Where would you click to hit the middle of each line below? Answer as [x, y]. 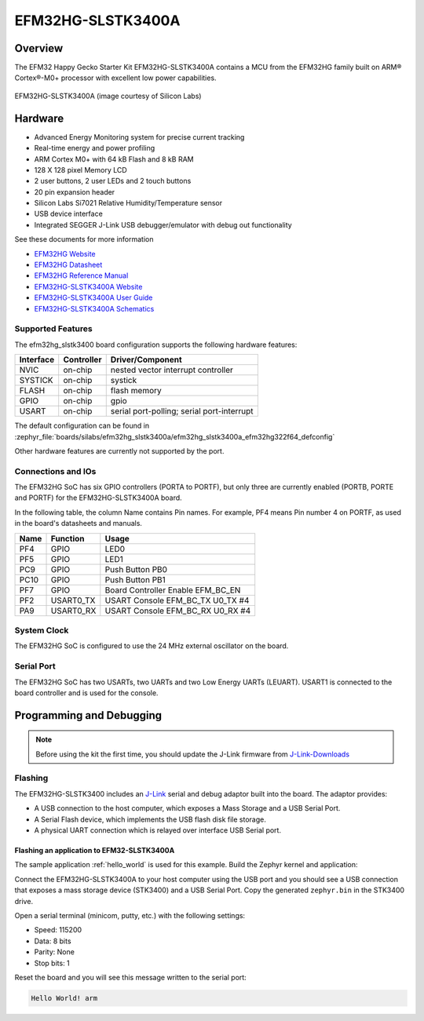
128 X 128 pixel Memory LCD [80, 170]
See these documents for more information [84, 239]
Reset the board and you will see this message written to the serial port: [130, 977]
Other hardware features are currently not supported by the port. [119, 450]
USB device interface [69, 214]
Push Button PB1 [135, 579]
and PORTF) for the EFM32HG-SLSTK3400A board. [98, 498]
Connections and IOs [55, 471]
